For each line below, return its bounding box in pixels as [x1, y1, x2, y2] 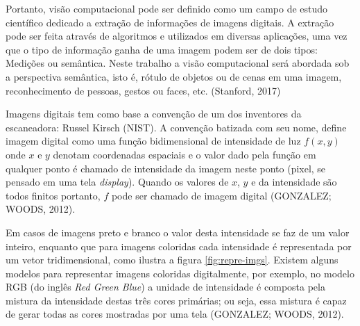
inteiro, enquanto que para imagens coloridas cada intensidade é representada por [6, 238, 352, 253]
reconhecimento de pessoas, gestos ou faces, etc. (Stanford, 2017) [6, 83, 281, 97]
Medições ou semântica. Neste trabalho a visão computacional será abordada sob [6, 56, 350, 70]
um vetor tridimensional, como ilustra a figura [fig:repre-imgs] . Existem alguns [6, 252, 338, 267]
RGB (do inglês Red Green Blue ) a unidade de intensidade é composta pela [6, 279, 325, 294]
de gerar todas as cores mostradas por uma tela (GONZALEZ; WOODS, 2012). [6, 307, 344, 321]
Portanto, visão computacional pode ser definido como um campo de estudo [6, 1, 328, 15]
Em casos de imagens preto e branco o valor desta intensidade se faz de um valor [6, 225, 350, 239]
